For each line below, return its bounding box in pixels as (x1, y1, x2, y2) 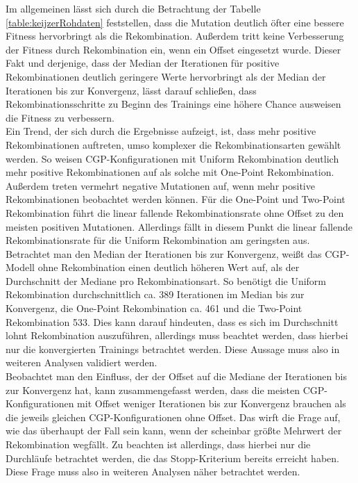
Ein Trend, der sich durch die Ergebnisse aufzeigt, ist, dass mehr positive (6, 124, 316, 138)
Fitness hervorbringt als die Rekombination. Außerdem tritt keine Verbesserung (6, 28, 344, 43)
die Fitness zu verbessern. (6, 110, 114, 124)
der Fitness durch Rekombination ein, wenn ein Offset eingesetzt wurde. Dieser (6, 42, 341, 56)
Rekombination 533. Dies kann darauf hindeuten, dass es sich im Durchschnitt (6, 314, 339, 329)
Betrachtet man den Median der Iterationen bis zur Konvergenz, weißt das (6, 246, 322, 261)
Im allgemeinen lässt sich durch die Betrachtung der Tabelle (6, 1, 261, 15)
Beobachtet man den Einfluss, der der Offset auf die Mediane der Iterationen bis (6, 369, 348, 384)
